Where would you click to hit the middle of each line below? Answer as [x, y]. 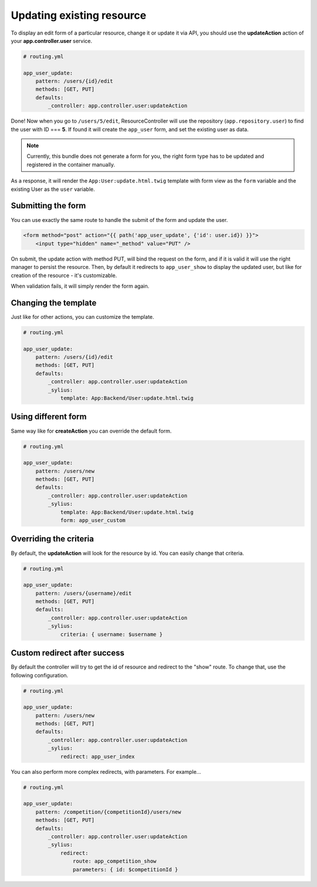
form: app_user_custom [93, 520]
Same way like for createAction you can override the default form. [91, 431]
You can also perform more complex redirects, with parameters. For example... [106, 771]
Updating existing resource [79, 15]
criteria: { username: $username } [111, 634]
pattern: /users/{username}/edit [84, 593]
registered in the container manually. [71, 164]
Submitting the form [48, 206]
